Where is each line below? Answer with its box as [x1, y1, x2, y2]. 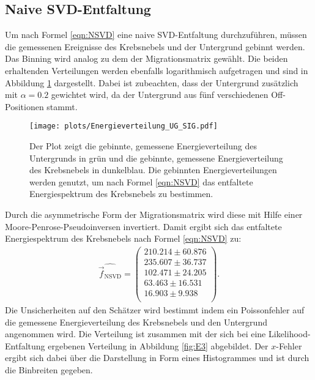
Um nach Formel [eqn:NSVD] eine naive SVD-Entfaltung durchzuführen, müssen [5, 28, 307, 41]
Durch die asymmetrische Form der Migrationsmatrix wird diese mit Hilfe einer [5, 207, 303, 220]
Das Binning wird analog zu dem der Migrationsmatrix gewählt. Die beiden [5, 52, 288, 65]
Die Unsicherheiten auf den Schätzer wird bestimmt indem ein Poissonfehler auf [5, 304, 305, 316]
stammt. [46, 100, 78, 113]
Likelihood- [269, 327, 311, 340]
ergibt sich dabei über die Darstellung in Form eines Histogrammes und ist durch [5, 351, 309, 364]
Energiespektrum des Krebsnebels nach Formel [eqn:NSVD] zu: [5, 232, 242, 245]
